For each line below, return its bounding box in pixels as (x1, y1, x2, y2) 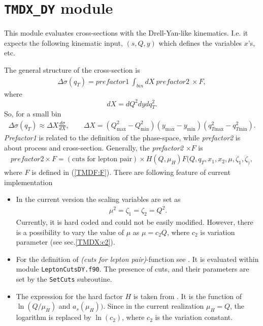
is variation (200, 226, 235, 237)
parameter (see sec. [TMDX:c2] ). (16, 236, 115, 247)
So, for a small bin (4, 108, 61, 119)
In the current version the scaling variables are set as (16, 194, 181, 204)
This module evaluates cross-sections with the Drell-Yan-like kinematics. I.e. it (4, 27, 248, 38)
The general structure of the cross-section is (4, 65, 140, 75)
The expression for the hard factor (16, 290, 123, 301)
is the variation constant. (155, 312, 233, 322)
